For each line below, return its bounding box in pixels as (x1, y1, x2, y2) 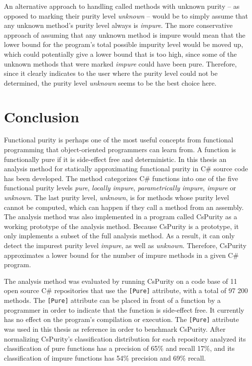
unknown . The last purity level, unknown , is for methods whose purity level (4, 192, 229, 203)
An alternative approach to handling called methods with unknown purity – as (4, 1, 240, 11)
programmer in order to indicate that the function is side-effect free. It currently (4, 304, 245, 315)
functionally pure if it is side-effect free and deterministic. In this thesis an (4, 154, 227, 164)
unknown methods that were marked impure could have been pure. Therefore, (4, 58, 237, 69)
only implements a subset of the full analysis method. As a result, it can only (4, 230, 235, 241)
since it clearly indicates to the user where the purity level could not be (4, 68, 218, 78)
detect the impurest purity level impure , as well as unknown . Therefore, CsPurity (4, 240, 247, 250)
